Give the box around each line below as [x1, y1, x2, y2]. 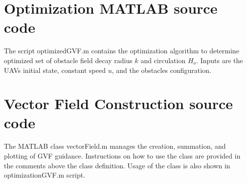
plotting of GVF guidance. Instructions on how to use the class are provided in [4, 151, 241, 160]
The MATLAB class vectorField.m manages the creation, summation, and [4, 141, 226, 151]
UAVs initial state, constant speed [4, 65, 106, 75]
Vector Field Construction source [4, 93, 233, 114]
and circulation [140, 55, 186, 65]
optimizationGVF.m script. [4, 170, 86, 180]
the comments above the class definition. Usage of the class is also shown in [4, 160, 230, 170]
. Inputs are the [196, 55, 243, 65]
